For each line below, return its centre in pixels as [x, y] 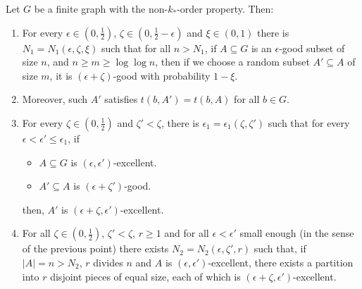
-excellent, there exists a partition [281, 262]
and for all [187, 233]
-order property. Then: [225, 8]
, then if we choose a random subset [232, 62]
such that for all [136, 48]
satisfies [121, 99]
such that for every [309, 122]
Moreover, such [55, 99]
